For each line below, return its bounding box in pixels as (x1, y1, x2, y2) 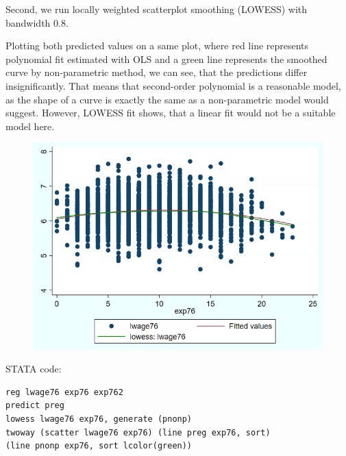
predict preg (5, 401, 64, 411)
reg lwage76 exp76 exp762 (5, 387, 123, 397)
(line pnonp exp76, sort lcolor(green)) (5, 441, 193, 451)
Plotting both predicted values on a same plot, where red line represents (5, 38, 309, 53)
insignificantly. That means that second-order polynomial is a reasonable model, (5, 78, 341, 92)
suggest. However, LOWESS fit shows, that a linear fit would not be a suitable (5, 105, 336, 120)
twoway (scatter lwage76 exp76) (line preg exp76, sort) (5, 427, 271, 438)
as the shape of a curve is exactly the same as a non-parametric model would (5, 92, 329, 106)
